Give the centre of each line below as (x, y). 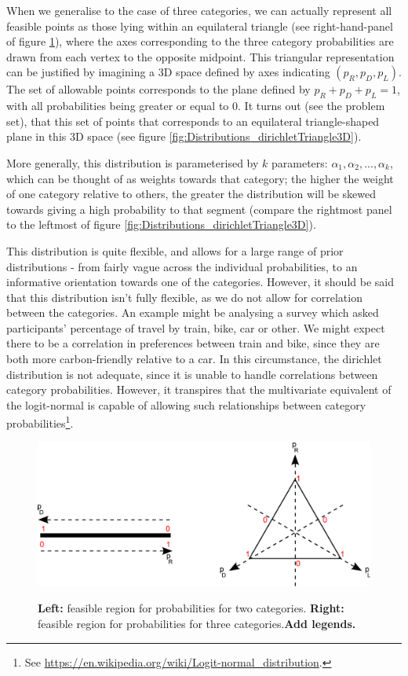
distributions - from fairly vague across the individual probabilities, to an (182, 266)
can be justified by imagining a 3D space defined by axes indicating (168, 72)
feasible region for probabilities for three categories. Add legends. (197, 623)
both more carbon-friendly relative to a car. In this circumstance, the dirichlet (194, 359)
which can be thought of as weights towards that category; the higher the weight (200, 178)
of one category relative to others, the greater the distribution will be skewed (191, 194)
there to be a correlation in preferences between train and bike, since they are (193, 343)
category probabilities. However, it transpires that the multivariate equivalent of (199, 389)
